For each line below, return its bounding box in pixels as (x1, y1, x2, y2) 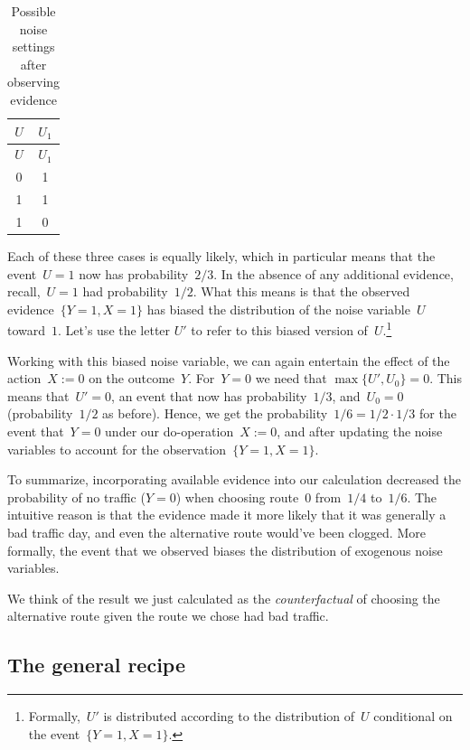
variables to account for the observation (7, 439, 227, 458)
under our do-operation (105, 422, 234, 441)
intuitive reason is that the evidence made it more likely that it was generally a (7, 505, 446, 524)
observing (7, 72, 61, 91)
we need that (255, 369, 327, 388)
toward (7, 321, 46, 340)
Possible (11, 2, 56, 20)
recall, (7, 282, 41, 301)
